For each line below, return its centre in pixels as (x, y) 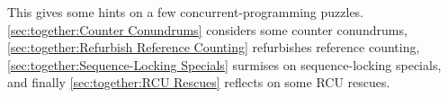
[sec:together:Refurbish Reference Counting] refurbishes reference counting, (214, 47)
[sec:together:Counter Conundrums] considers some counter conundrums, (207, 29)
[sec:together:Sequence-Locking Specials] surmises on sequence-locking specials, (224, 64)
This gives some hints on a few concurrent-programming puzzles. (186, 12)
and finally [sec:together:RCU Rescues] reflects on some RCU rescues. (199, 82)
